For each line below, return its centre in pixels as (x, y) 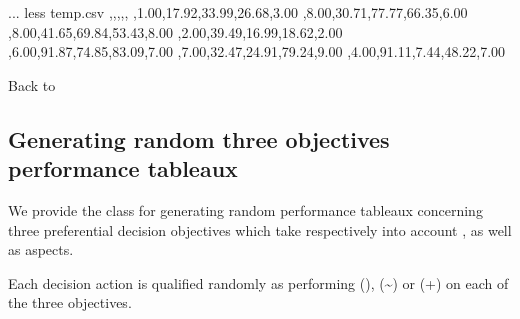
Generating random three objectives (199, 138)
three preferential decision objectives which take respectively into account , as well (260, 229)
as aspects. (41, 249)
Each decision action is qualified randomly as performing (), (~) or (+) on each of (258, 282)
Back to (32, 84)
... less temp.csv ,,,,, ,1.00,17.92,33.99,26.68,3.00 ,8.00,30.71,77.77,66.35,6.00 (238, 12)
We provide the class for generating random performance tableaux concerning (245, 209)
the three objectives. (70, 302)
